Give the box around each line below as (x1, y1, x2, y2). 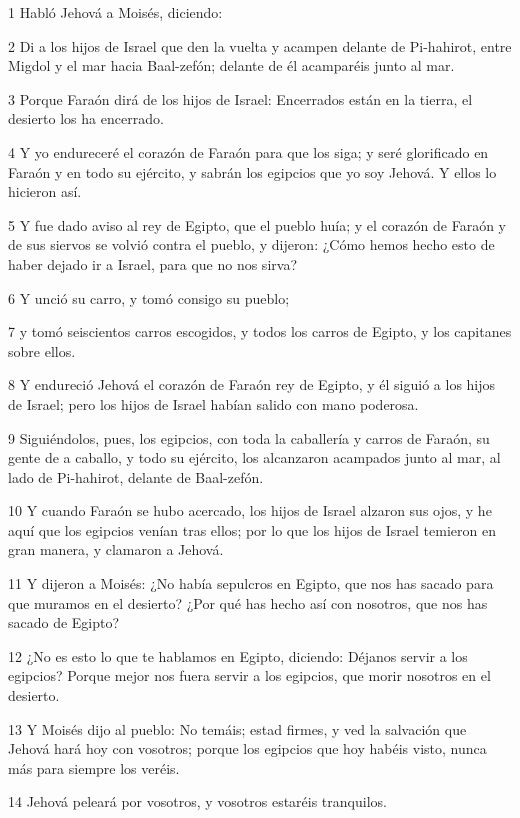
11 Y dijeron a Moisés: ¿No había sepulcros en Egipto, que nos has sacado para (8, 573, 494, 594)
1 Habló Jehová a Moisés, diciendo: (8, 2, 223, 22)
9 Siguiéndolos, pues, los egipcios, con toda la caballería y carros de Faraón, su (8, 427, 490, 448)
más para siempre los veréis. (8, 757, 180, 778)
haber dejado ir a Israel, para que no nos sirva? (8, 253, 297, 274)
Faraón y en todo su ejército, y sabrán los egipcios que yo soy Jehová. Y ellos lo (8, 161, 497, 182)
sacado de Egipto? (8, 612, 120, 633)
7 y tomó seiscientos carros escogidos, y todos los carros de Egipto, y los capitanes (8, 321, 512, 342)
